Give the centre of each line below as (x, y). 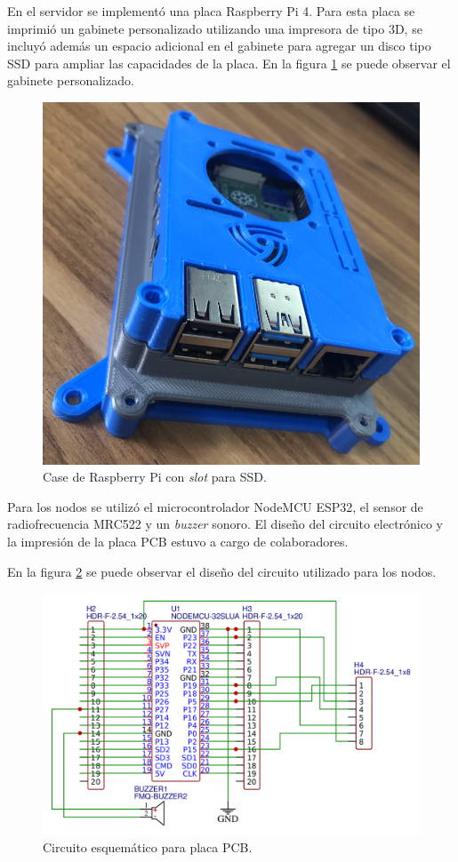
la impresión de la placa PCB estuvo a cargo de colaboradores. (178, 541)
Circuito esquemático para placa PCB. (148, 847)
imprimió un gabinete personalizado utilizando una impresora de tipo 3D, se (215, 28)
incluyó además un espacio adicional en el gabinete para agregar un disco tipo (219, 46)
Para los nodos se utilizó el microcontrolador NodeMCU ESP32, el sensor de (215, 506)
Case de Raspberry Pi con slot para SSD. (155, 477)
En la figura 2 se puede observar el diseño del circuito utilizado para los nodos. (222, 571)
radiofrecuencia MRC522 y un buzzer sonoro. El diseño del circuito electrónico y (225, 524)
